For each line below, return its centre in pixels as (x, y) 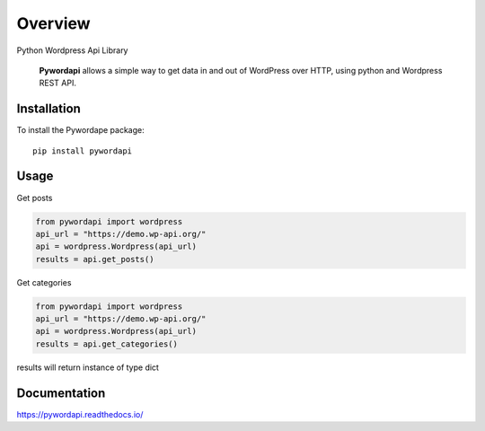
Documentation (61, 393)
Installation (48, 109)
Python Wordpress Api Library (72, 50)
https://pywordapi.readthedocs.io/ (80, 414)
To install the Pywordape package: (80, 130)
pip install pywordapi (83, 151)
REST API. (57, 83)
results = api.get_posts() (95, 259)
